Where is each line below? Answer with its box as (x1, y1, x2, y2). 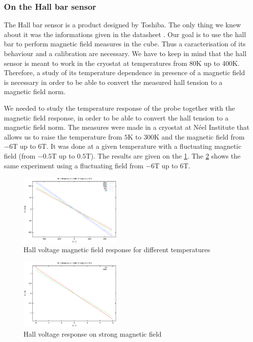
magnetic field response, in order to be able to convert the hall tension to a (4, 112, 229, 122)
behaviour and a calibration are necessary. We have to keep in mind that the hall (4, 48, 247, 58)
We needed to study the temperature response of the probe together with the (4, 102, 235, 113)
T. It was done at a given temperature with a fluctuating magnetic (42, 141, 241, 151)
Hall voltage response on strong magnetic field (23, 328, 162, 339)
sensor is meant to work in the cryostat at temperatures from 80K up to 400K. (4, 58, 240, 68)
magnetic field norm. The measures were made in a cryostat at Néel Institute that (4, 122, 250, 132)
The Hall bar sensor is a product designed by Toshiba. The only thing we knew (4, 20, 241, 30)
